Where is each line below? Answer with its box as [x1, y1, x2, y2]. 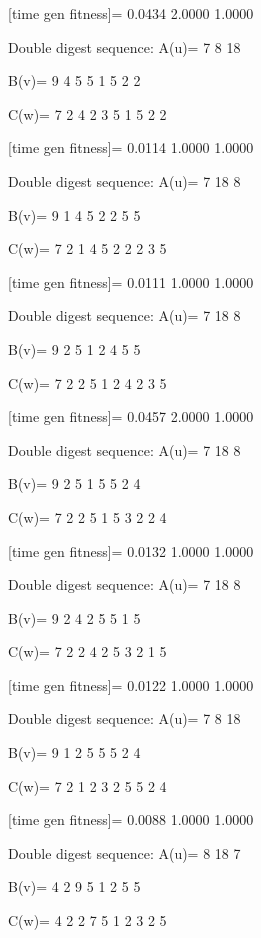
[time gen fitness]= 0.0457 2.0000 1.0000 [8, 406, 254, 427]
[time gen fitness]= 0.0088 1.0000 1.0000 [8, 809, 254, 830]
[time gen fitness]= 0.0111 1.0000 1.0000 [8, 271, 254, 292]
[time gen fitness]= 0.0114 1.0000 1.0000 [8, 137, 254, 158]
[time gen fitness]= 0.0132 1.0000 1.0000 [8, 540, 254, 561]
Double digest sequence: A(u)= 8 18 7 [8, 842, 241, 863]
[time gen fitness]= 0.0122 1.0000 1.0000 [8, 674, 254, 695]
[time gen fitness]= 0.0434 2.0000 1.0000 [8, 3, 254, 23]
